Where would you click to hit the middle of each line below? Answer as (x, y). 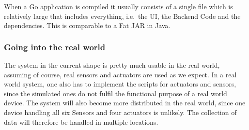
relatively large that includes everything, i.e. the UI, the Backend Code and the (122, 16)
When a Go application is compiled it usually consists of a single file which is (118, 6)
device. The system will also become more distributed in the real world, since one (125, 103)
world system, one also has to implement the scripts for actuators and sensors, (120, 84)
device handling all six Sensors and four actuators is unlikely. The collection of (120, 112)
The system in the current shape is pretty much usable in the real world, (112, 65)
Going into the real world (55, 47)
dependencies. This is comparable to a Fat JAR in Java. (87, 25)
